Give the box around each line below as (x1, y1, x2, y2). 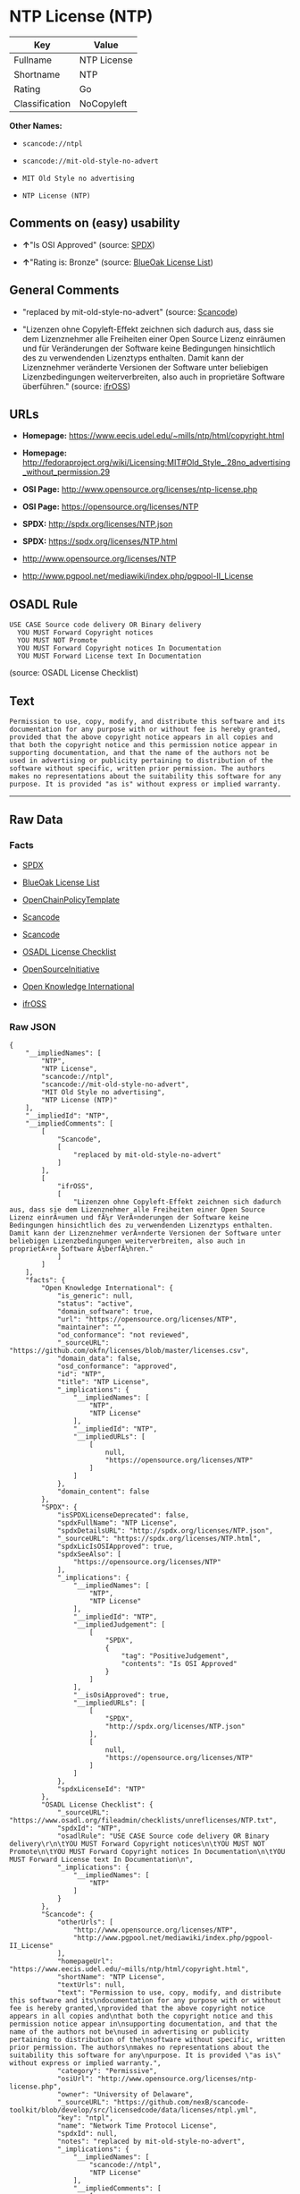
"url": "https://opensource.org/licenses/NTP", (56, 1314, 238, 1323)
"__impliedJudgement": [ (72, 1620, 166, 1629)
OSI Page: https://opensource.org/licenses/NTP (21, 501, 199, 512)
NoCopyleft (79, 97, 128, 109)
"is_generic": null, (56, 1291, 134, 1300)
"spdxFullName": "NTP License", (56, 1518, 178, 1527)
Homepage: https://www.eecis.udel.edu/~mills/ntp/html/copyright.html (21, 430, 285, 441)
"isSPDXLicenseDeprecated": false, (56, 1510, 190, 1519)
